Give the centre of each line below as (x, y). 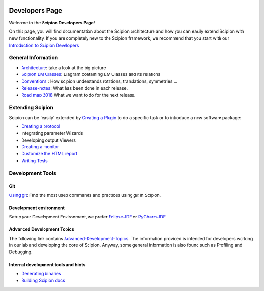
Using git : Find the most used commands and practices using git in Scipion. (85, 195)
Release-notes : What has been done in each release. (75, 88)
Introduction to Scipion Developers (44, 45)
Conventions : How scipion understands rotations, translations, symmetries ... (99, 81)
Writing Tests (35, 160)
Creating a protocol (41, 126)
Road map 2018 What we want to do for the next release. (78, 95)
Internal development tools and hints (47, 265)
